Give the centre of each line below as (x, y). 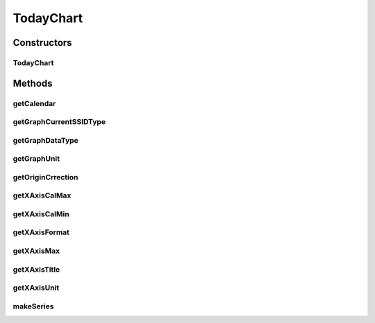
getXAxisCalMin (41, 213)
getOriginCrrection (45, 177)
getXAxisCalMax (42, 195)
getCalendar (34, 103)
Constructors (42, 43)
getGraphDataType (46, 140)
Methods (33, 83)
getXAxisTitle (36, 269)
